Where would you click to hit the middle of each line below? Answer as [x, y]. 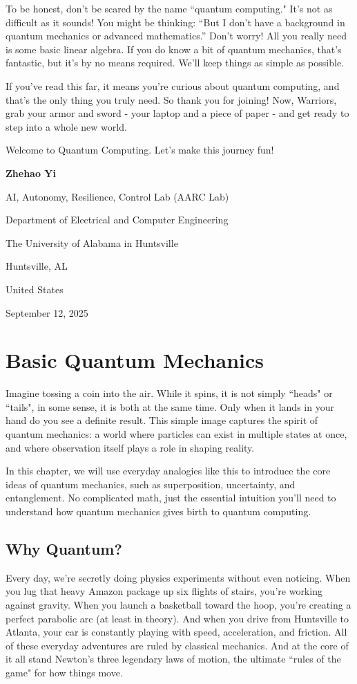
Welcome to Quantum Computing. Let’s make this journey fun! [140, 150]
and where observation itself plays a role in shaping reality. [130, 447]
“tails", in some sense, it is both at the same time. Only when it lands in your [170, 406]
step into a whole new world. [66, 126]
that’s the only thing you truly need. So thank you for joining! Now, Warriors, [171, 99]
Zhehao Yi [31, 173]
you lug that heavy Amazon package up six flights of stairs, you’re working [164, 591]
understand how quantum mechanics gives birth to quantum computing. [158, 511]
